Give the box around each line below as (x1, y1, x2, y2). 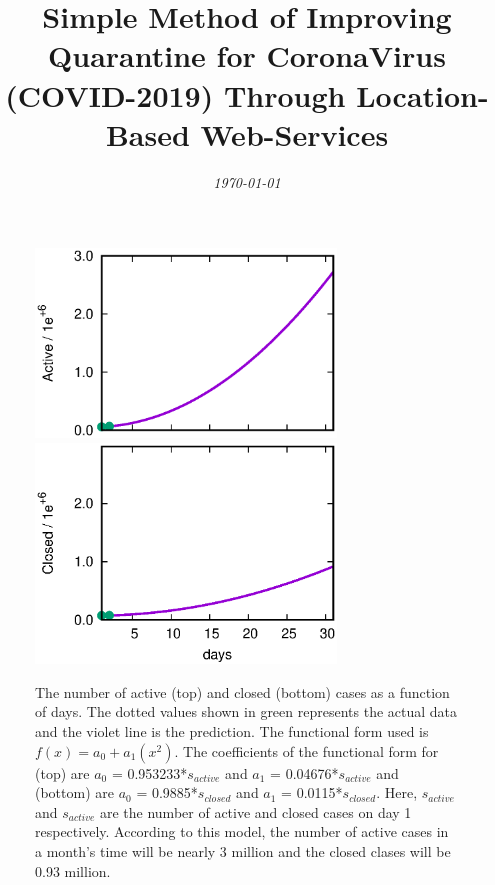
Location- (356, 74, 489, 115)
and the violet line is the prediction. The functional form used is (35, 721, 429, 742)
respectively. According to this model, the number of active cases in (35, 821, 449, 842)
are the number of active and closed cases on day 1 (99, 801, 412, 822)
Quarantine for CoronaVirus (48, 35, 446, 76)
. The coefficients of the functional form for (174, 740, 439, 761)
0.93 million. (35, 860, 111, 881)
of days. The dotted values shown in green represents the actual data (35, 701, 458, 722)
